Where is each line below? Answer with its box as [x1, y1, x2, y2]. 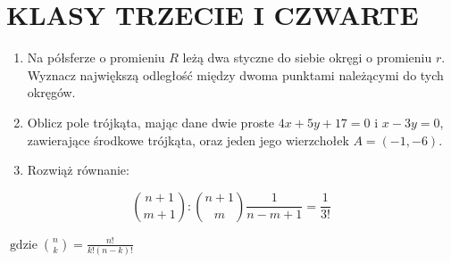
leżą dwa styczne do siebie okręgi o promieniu [182, 48, 432, 67]
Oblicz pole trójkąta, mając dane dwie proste [27, 112, 275, 131]
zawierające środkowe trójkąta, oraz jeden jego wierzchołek [27, 130, 349, 149]
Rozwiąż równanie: [27, 160, 129, 179]
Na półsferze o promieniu [27, 48, 165, 67]
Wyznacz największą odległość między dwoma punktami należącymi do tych [27, 65, 444, 84]
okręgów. [27, 83, 76, 102]
